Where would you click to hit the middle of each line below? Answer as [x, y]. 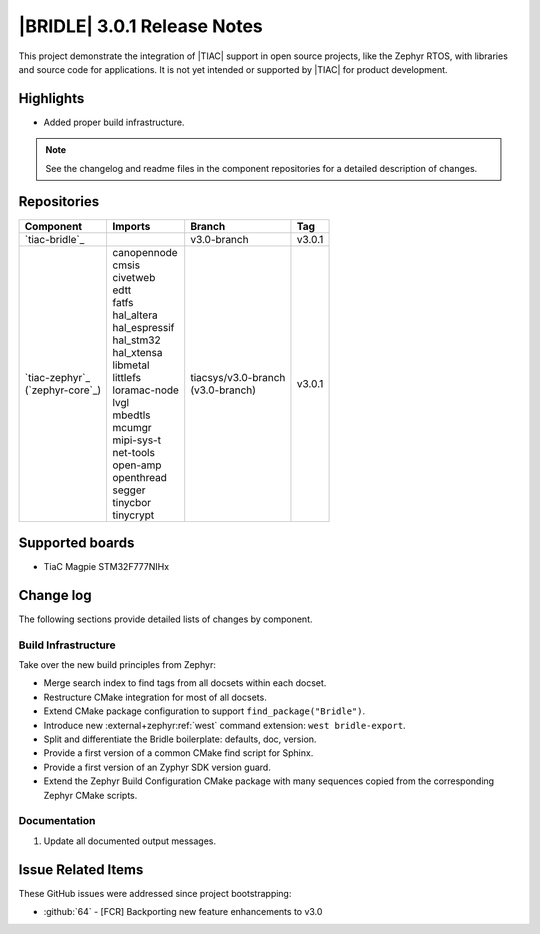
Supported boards [76, 542]
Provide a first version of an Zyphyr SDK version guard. [157, 767]
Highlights [51, 98]
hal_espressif [143, 327]
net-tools [133, 452]
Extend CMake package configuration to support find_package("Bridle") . [204, 711]
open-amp [137, 465]
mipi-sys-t [137, 440]
